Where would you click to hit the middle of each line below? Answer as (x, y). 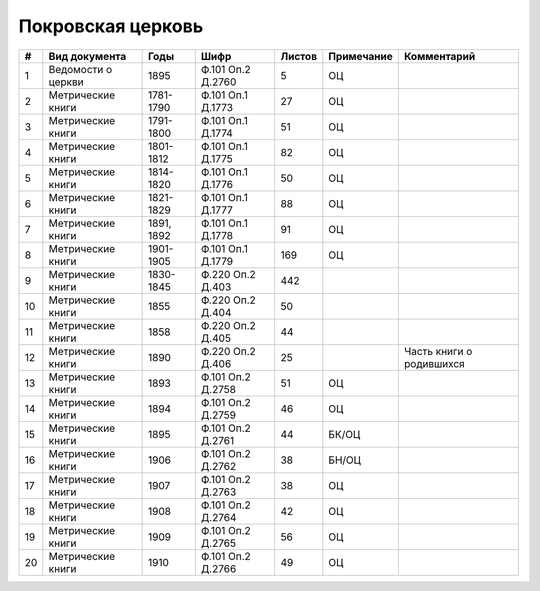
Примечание (361, 56)
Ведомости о (80, 69)
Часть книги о (438, 351)
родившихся (434, 363)
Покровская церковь (111, 26)
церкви (66, 82)
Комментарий (439, 56)
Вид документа (87, 56)
